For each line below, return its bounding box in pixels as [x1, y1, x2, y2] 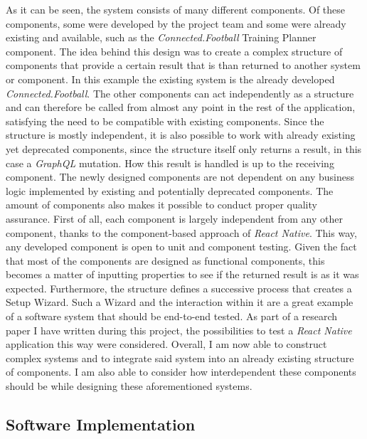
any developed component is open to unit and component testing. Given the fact [6, 239, 357, 254]
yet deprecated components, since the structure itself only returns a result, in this [6, 141, 362, 156]
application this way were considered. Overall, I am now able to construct [6, 337, 327, 351]
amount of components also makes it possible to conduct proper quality [6, 197, 317, 212]
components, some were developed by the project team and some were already [6, 16, 346, 31]
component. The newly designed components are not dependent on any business [6, 169, 355, 184]
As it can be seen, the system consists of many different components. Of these [6, 2, 346, 16]
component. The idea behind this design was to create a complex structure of [6, 43, 343, 58]
